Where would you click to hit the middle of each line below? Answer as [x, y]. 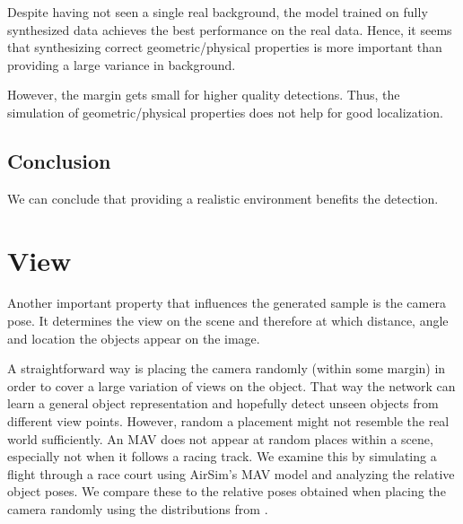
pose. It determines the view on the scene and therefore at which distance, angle [228, 321]
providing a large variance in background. [122, 64]
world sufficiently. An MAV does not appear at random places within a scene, [220, 438]
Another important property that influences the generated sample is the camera [227, 303]
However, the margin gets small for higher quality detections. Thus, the [204, 95]
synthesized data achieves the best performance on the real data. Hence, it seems [230, 29]
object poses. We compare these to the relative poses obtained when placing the [227, 491]
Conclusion [59, 160]
